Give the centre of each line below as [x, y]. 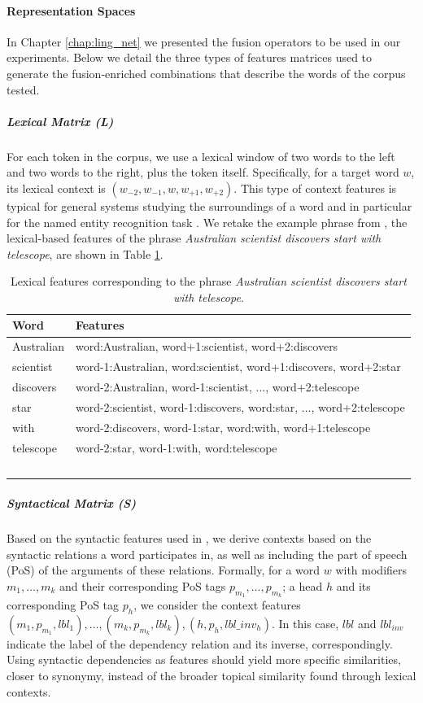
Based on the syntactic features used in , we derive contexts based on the [189, 538]
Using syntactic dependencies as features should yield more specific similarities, [204, 659]
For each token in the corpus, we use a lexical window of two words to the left [201, 156]
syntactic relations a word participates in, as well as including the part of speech [207, 554]
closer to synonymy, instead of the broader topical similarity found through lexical [211, 676]
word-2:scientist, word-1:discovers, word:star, [187, 406]
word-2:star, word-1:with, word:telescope [176, 447]
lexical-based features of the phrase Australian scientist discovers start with [194, 238]
